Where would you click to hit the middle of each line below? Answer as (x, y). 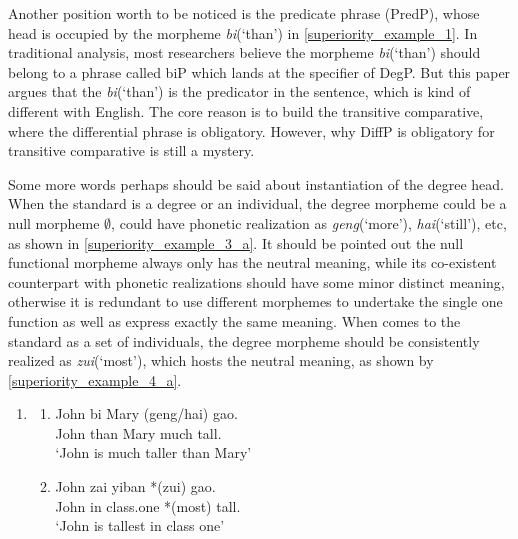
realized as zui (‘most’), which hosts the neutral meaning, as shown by (221, 360)
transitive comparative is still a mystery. (131, 150)
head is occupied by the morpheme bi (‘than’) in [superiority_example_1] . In (243, 32)
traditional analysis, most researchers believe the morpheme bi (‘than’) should (244, 52)
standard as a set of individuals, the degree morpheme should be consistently (244, 340)
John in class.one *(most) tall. (148, 505)
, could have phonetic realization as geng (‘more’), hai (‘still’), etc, (309, 222)
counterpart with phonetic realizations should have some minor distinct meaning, (256, 281)
